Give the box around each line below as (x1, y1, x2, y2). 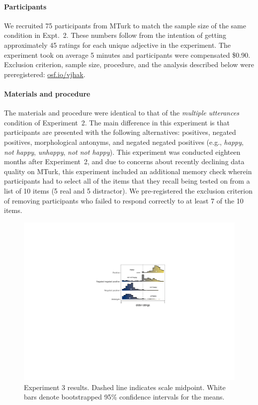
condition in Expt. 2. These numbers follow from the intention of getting (4, 30, 226, 40)
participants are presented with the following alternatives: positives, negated (4, 127, 236, 137)
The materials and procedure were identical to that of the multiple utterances (4, 107, 240, 118)
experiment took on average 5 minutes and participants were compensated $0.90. (4, 49, 251, 60)
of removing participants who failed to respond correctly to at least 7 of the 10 (4, 195, 244, 205)
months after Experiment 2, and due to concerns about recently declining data (4, 156, 245, 167)
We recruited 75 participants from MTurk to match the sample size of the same (4, 20, 246, 30)
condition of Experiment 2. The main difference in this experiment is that (4, 117, 230, 127)
